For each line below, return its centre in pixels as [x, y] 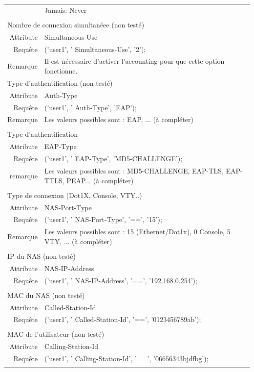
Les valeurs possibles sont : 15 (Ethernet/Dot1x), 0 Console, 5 [138, 232]
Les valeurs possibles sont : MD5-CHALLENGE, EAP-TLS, [134, 170]
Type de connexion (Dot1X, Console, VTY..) [75, 195]
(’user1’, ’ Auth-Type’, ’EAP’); [91, 107]
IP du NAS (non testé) [42, 256]
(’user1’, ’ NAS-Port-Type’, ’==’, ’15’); [103, 219]
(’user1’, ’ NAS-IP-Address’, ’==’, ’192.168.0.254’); [121, 280]
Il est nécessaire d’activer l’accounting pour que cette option [135, 61]
